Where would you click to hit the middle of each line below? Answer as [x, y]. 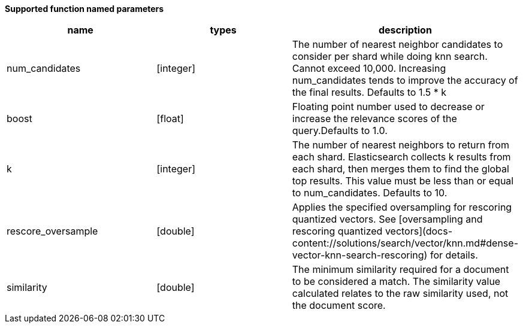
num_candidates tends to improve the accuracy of [405, 80]
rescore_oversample [52, 231]
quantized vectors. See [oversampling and [387, 219]
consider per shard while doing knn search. [390, 56]
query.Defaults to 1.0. [340, 130]
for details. [454, 255]
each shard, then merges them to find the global [400, 169]
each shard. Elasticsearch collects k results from [401, 157]
